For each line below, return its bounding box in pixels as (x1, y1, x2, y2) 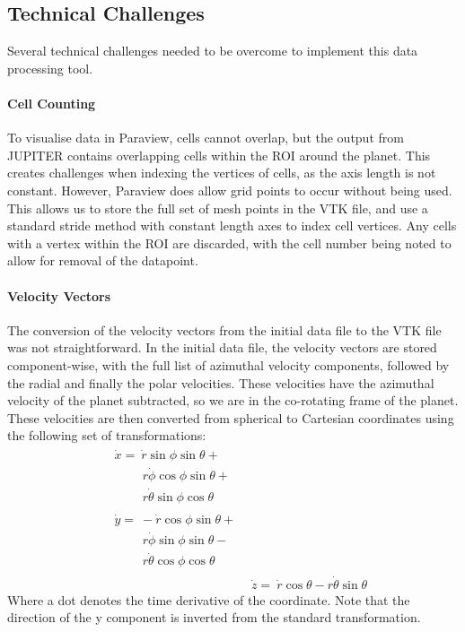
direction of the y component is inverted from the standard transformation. (7, 608, 421, 627)
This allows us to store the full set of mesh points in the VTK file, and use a (7, 198, 428, 217)
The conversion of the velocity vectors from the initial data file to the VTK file (7, 320, 442, 339)
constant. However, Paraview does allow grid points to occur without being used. (7, 180, 452, 199)
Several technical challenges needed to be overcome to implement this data (7, 41, 418, 60)
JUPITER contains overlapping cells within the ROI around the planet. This (7, 145, 431, 164)
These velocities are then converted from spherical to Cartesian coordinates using (7, 408, 454, 427)
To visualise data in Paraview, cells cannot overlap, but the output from (7, 128, 404, 147)
